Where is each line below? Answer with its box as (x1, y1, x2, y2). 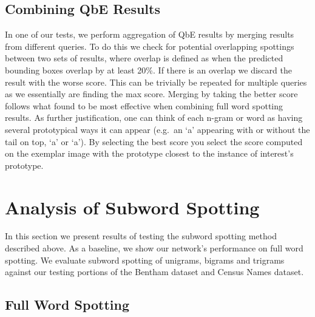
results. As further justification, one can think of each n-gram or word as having (5, 111, 303, 124)
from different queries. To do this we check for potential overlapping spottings (5, 39, 294, 52)
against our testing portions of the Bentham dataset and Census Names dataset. (5, 265, 304, 278)
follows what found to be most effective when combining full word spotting (5, 99, 283, 112)
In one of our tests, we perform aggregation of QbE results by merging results (5, 28, 294, 41)
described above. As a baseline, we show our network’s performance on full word (5, 242, 303, 254)
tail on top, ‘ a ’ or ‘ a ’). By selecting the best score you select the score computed (5, 135, 303, 148)
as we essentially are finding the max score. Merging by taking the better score (5, 87, 298, 100)
